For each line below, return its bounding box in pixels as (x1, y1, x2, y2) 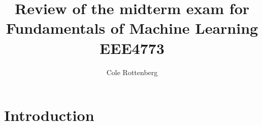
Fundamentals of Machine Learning (6, 18, 258, 38)
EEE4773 (100, 37, 165, 58)
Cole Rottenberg (106, 67, 158, 77)
